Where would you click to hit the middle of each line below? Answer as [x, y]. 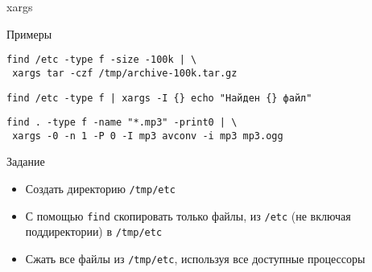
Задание [26, 161]
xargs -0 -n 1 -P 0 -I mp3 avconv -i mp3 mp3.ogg [148, 136]
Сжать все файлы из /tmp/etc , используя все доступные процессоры [195, 259]
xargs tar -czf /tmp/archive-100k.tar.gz [125, 73]
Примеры [29, 33]
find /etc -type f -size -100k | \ [102, 60]
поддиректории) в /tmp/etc [94, 231]
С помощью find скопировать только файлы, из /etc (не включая [188, 215]
